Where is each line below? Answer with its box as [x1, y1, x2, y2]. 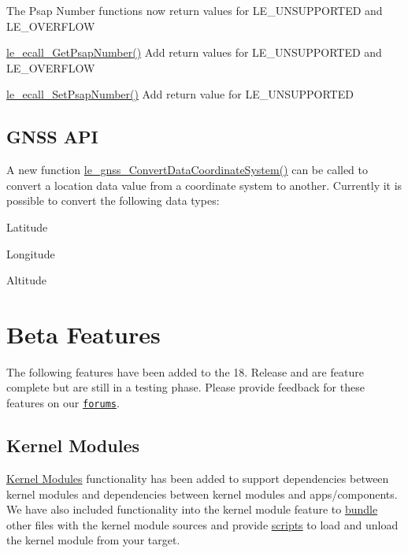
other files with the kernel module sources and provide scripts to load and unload [6, 516, 399, 533]
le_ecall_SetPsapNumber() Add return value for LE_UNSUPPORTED [6, 86, 354, 102]
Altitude [6, 272, 46, 288]
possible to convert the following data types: [6, 192, 220, 209]
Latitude [6, 218, 48, 235]
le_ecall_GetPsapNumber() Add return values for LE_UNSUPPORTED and [6, 44, 382, 61]
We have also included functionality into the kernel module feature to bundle [6, 501, 378, 518]
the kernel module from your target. [6, 532, 180, 548]
